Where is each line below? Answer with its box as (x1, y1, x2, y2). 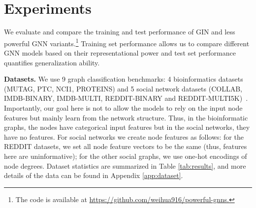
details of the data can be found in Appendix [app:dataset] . (4, 170, 183, 180)
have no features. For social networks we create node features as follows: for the (4, 131, 244, 142)
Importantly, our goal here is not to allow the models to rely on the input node (4, 102, 243, 113)
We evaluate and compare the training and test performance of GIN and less (4, 27, 235, 37)
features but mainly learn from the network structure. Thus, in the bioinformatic (4, 112, 248, 122)
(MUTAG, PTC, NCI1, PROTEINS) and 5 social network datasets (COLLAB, (4, 83, 242, 93)
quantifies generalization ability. (4, 57, 100, 67)
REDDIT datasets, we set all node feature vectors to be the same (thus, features (4, 141, 247, 151)
